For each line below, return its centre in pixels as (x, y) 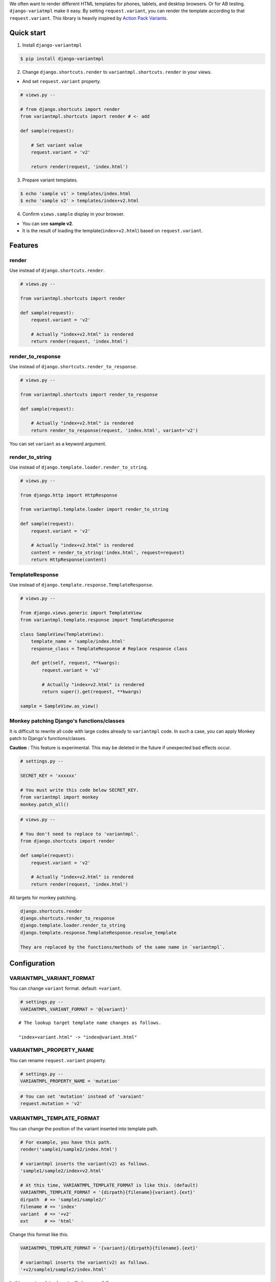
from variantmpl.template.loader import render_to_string (94, 509)
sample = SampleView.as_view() (60, 706)
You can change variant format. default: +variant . (66, 988)
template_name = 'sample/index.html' (78, 642)
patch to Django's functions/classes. (48, 738)
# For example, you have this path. (66, 1142)
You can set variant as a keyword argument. (58, 444)
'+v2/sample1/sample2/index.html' (63, 1270)
